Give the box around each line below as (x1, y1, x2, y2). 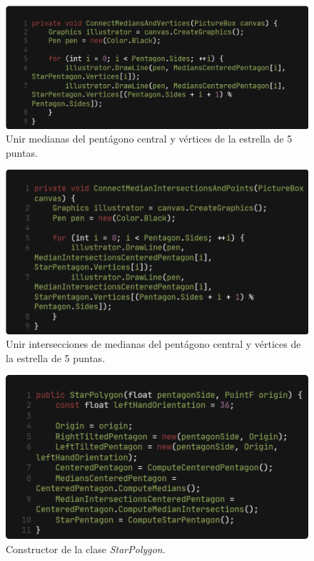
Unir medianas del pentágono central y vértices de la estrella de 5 (6, 131, 293, 146)
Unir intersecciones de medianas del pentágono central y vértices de (6, 336, 301, 351)
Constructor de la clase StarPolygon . (6, 541, 166, 556)
